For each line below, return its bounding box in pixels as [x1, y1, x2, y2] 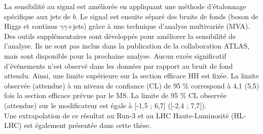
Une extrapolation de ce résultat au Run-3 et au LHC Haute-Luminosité [4, 110, 229, 120]
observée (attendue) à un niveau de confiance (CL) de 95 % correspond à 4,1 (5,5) [4, 80, 259, 91]
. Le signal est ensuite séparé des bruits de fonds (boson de [76, 11, 258, 21]
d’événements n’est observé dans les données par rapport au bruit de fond [4, 60, 233, 71]
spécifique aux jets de [4, 11, 70, 21]
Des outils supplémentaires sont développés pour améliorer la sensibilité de [4, 30, 236, 41]
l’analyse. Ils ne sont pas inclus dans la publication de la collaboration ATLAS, [4, 40, 250, 51]
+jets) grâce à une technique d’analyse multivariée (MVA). [67, 21, 250, 31]
